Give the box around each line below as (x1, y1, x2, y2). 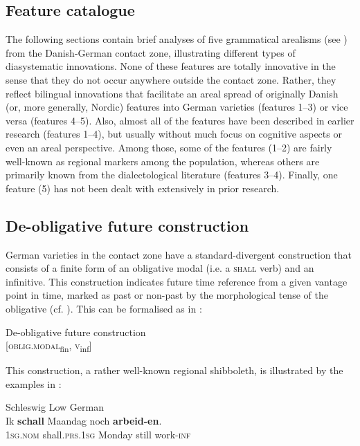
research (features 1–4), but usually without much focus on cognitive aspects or (6, 127, 342, 141)
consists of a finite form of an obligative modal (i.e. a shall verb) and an (6, 261, 314, 275)
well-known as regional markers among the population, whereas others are (6, 154, 320, 168)
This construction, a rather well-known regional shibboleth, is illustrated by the (6, 363, 343, 378)
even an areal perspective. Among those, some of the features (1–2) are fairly (6, 140, 332, 154)
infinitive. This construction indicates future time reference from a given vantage (6, 274, 348, 288)
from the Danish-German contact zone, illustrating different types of (6, 45, 296, 59)
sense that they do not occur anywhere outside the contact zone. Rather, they (6, 72, 336, 86)
